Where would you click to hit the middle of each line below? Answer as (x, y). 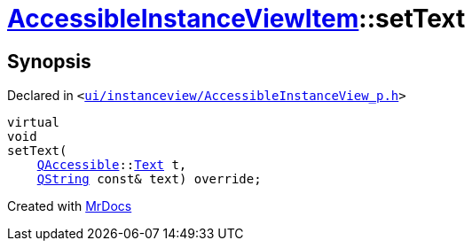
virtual (34, 123)
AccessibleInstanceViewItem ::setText (236, 19)
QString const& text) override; (149, 179)
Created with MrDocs (70, 206)
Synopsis (49, 61)
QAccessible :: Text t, (112, 165)
